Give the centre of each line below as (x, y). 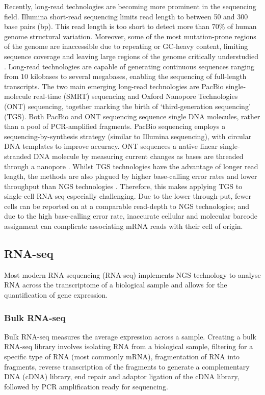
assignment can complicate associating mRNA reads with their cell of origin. (124, 226)
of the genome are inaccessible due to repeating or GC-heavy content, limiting (126, 46)
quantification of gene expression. (56, 295)
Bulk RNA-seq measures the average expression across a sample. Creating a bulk (130, 336)
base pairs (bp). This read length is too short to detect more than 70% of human (130, 26)
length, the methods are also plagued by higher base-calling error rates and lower (131, 176)
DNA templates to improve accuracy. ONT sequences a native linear (111, 146)
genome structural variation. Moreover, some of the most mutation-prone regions (130, 36)
